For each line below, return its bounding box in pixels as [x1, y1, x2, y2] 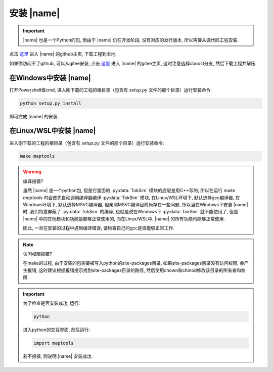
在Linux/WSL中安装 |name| [9, 126, 96, 135]
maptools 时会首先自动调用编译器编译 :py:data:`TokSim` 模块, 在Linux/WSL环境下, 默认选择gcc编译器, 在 [23, 195, 240, 201]
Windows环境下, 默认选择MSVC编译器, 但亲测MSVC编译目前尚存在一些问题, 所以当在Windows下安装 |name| [23, 202, 248, 208]
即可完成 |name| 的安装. [9, 113, 59, 119]
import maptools [33, 340, 74, 346]
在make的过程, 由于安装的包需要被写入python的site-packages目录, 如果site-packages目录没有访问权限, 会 [23, 260, 245, 266]
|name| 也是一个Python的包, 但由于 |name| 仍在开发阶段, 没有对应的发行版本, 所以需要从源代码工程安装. [23, 37, 239, 43]
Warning [23, 169, 41, 175]
